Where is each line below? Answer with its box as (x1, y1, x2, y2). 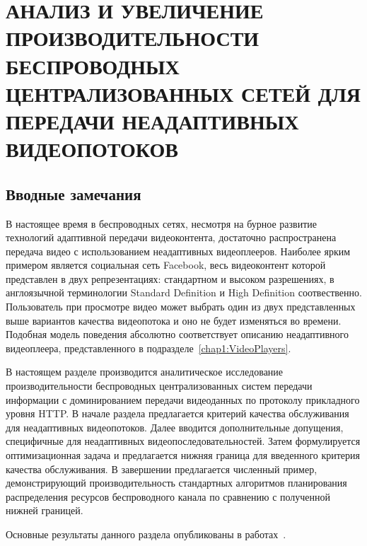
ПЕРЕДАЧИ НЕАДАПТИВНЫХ (6, 106, 299, 135)
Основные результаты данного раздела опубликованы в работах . (6, 526, 286, 541)
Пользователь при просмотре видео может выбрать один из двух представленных (6, 299, 356, 314)
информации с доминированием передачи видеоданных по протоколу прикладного (6, 392, 360, 407)
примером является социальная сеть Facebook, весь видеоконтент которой (6, 257, 326, 272)
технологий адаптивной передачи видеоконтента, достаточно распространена (6, 230, 337, 245)
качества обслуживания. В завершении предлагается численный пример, (6, 461, 318, 476)
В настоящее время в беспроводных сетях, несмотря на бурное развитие (6, 216, 317, 231)
